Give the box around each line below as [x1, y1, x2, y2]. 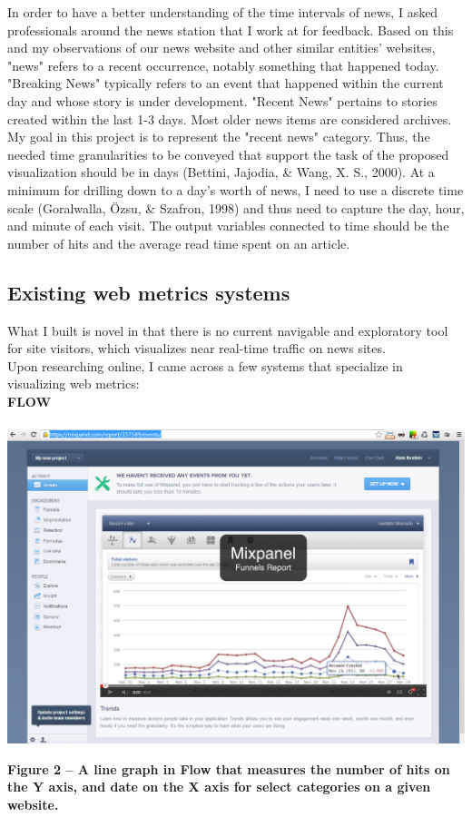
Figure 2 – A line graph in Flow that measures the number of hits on [7, 759, 450, 778]
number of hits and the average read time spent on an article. [7, 233, 350, 252]
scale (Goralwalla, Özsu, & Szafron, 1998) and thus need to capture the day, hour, [7, 198, 465, 217]
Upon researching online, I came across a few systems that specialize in [7, 356, 403, 375]
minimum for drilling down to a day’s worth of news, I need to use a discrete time [7, 180, 464, 199]
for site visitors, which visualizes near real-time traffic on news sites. [7, 339, 386, 358]
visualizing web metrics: [7, 374, 140, 393]
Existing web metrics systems [7, 278, 290, 306]
